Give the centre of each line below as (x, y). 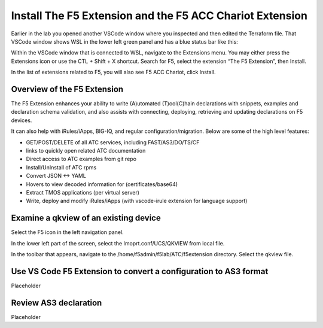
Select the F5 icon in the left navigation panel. (67, 232)
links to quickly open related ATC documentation (86, 150)
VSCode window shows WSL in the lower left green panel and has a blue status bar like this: (125, 41)
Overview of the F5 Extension (67, 89)
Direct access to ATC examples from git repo (81, 159)
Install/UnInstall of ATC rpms (61, 167)
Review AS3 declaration (57, 303)
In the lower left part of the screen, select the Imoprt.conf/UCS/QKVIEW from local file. (118, 243)
